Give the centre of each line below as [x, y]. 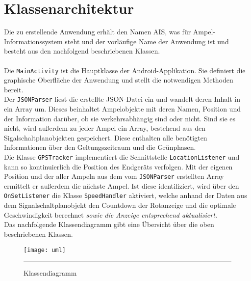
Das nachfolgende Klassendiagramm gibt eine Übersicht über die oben [109, 224]
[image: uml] [45, 250]
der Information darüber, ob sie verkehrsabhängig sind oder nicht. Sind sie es [120, 118]
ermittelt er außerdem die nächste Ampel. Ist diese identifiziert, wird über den [122, 185]
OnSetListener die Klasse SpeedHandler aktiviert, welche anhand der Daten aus [125, 195]
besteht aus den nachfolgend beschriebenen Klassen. [82, 51]
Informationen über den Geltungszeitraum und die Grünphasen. [100, 147]
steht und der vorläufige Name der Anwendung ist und [147, 41]
